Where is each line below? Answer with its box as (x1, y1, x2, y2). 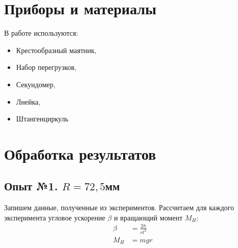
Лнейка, (16, 96, 41, 107)
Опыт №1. (4, 178, 58, 194)
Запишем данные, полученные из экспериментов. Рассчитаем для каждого (4, 202, 234, 213)
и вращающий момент (114, 212, 183, 222)
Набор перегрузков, (16, 62, 77, 72)
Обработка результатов (4, 143, 156, 164)
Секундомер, (16, 79, 56, 89)
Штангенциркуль (16, 113, 68, 124)
